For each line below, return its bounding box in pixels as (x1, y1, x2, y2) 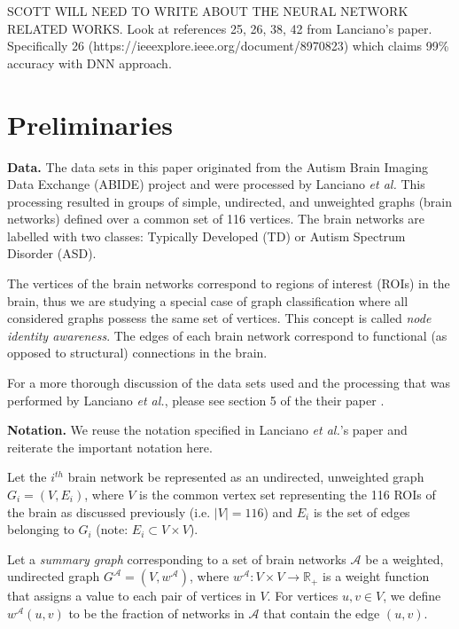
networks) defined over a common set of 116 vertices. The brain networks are (7, 209, 425, 228)
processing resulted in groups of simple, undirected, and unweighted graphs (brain (7, 192, 453, 210)
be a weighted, (365, 549, 444, 568)
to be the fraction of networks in (68, 603, 245, 622)
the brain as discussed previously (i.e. (7, 502, 211, 521)
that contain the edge (263, 603, 380, 622)
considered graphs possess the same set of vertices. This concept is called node (7, 309, 432, 327)
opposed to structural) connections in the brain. (7, 343, 268, 362)
